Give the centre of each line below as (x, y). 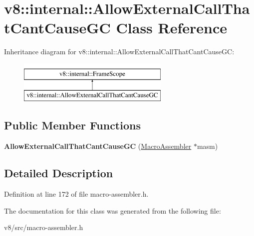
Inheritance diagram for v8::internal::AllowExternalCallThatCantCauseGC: (119, 52)
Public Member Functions (72, 125)
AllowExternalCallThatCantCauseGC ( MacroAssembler (98, 146)
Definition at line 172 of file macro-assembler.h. (76, 194)
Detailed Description (59, 173)
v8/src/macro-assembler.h (44, 227)
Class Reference (172, 28)
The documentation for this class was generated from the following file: (113, 210)
